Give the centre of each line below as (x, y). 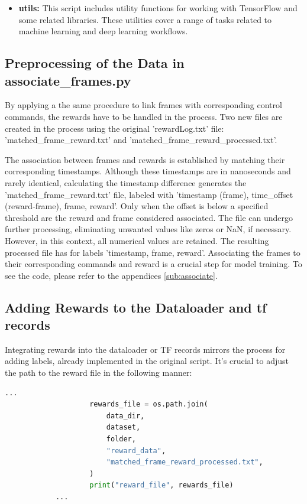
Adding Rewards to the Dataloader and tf (136, 307)
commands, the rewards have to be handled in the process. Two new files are (144, 116)
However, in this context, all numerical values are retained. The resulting (137, 240)
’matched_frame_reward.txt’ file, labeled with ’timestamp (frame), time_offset (149, 194)
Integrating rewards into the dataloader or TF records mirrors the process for (145, 349)
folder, (121, 439)
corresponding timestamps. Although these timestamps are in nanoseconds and (148, 171)
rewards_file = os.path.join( (149, 404)
